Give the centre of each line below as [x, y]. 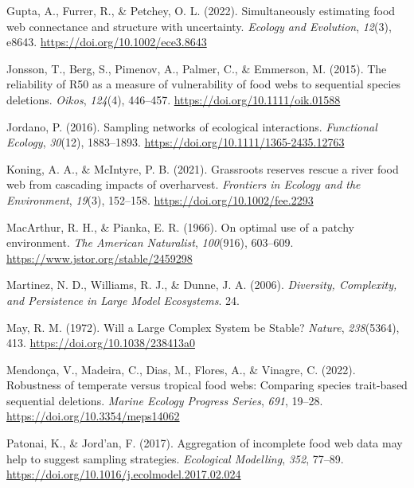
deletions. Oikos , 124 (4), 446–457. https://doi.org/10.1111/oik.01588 [174, 99]
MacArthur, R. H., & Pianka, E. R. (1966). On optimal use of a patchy [180, 226]
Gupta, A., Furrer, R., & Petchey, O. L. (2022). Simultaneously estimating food [201, 10]
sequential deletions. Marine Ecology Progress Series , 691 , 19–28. [165, 400]
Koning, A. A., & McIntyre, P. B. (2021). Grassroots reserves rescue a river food [203, 168]
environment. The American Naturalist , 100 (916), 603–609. [150, 242]
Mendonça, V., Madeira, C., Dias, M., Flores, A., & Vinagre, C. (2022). [181, 369]
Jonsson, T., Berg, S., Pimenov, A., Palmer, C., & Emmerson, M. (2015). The [197, 68]
